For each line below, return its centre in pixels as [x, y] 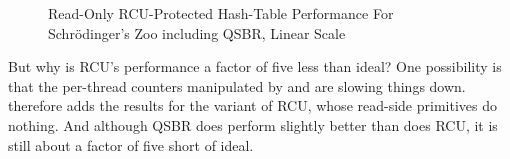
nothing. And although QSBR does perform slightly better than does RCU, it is [253, 124]
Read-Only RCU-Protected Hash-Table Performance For [221, 13]
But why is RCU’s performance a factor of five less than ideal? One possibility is [255, 66]
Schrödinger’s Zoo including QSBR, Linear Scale [197, 32]
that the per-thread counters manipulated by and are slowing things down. [237, 85]
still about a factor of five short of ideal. [131, 144]
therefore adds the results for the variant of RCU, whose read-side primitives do [252, 105]
